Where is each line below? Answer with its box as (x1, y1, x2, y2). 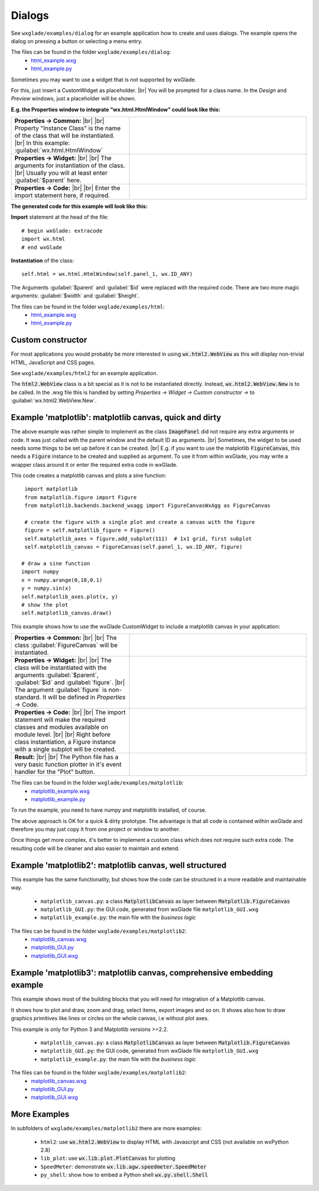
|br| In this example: (14, 139, 70, 147)
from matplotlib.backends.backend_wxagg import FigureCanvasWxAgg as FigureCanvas (24, 502, 271, 509)
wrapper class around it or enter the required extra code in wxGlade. (11, 461, 178, 468)
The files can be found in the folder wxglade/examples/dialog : (11, 48, 171, 56)
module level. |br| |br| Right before (14, 730, 111, 738)
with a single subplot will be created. (14, 745, 116, 753)
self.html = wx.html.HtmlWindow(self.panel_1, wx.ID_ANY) (21, 271, 193, 278)
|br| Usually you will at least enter (14, 169, 108, 177)
